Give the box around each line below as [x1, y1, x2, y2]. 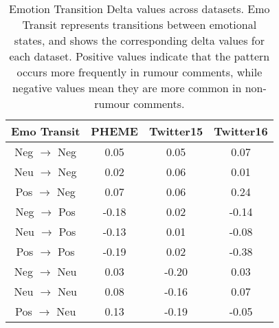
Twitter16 [214, 123, 268, 139]
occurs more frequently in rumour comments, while [16, 64, 263, 80]
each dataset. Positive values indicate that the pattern [9, 48, 270, 64]
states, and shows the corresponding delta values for [14, 32, 265, 48]
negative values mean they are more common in [12, 80, 242, 96]
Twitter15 [148, 123, 203, 139]
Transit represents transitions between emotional [22, 17, 257, 32]
